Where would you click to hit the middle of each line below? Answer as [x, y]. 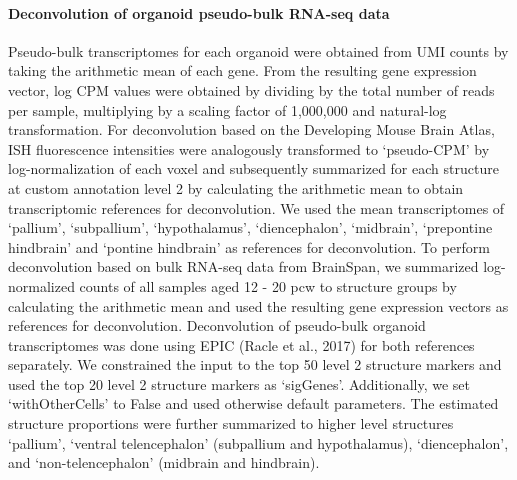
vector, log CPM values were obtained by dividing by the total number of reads [251, 89]
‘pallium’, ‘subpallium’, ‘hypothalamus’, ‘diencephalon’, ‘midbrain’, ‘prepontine [250, 227]
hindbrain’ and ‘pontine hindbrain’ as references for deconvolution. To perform [249, 246]
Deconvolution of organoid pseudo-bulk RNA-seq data [199, 12]
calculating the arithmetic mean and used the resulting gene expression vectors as [258, 305]
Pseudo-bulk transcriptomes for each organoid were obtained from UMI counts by [258, 50]
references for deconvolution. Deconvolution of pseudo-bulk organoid [217, 325]
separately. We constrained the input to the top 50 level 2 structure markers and [255, 364]
